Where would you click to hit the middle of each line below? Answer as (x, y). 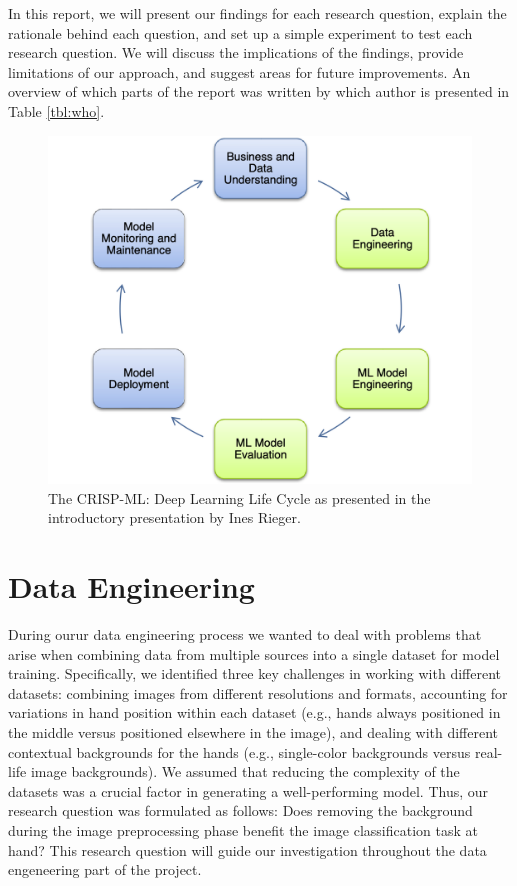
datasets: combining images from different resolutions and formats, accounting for (258, 692)
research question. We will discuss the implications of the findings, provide (236, 52)
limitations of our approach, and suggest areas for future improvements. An (239, 71)
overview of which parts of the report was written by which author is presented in (259, 91)
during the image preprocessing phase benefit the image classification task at (243, 830)
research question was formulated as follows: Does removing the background (240, 810)
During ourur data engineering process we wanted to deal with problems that (245, 634)
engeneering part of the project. (105, 869)
